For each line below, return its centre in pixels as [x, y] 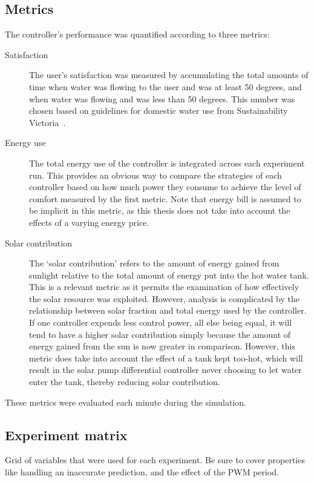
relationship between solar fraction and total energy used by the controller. [168, 310]
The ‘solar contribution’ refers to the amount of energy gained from [154, 263]
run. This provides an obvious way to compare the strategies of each [155, 175]
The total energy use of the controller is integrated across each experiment [167, 163]
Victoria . [47, 122]
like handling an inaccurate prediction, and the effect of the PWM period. [142, 472]
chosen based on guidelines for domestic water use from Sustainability [159, 111]
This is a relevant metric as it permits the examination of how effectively [164, 287]
